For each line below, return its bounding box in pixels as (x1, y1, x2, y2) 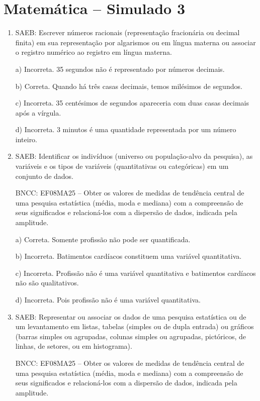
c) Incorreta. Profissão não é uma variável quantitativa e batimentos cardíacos (15, 267, 256, 278)
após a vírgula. (15, 107, 61, 118)
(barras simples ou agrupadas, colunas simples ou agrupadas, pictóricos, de (15, 331, 246, 341)
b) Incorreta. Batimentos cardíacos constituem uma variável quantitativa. (15, 251, 242, 261)
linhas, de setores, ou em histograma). (15, 341, 132, 351)
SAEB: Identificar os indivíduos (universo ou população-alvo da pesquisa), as (15, 151, 253, 161)
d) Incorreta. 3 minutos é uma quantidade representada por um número (15, 124, 236, 135)
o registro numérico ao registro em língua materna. (15, 47, 172, 57)
